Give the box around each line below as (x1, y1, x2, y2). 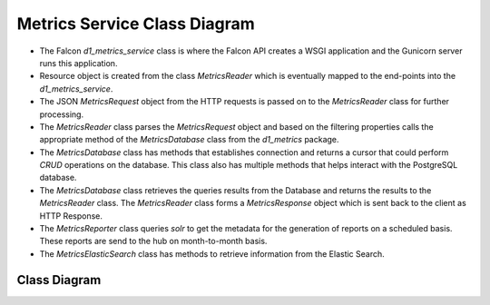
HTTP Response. (39, 210, 103, 221)
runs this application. (39, 57, 118, 68)
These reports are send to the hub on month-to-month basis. (39, 236, 268, 247)
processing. (39, 109, 84, 120)
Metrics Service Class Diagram (16, 14, 256, 34)
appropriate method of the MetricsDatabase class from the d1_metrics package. (39, 134, 339, 145)
